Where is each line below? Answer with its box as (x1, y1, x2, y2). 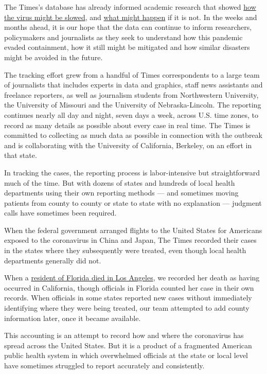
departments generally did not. (4, 255, 101, 265)
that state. (4, 150, 37, 161)
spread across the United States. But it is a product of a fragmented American (4, 340, 252, 350)
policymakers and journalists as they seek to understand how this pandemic (4, 31, 243, 42)
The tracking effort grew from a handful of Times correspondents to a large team (4, 69, 260, 80)
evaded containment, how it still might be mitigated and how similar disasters (4, 42, 250, 52)
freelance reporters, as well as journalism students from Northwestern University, (4, 89, 259, 100)
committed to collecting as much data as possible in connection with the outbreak (4, 130, 262, 140)
